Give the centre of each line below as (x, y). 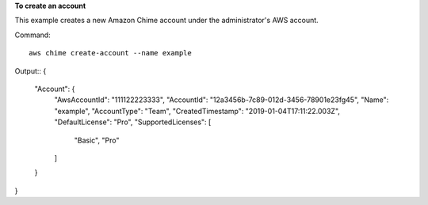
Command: (32, 35)
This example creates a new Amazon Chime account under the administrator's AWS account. (166, 21)
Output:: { (31, 70)
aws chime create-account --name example (110, 53)
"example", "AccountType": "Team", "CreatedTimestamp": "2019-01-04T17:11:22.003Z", (197, 111)
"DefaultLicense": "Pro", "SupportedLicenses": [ (133, 122)
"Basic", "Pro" (97, 140)
